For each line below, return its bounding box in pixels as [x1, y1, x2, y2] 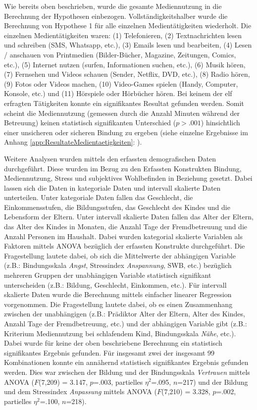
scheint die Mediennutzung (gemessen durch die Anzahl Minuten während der [4, 107, 240, 118]
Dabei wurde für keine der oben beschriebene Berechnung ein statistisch [4, 338, 222, 348]
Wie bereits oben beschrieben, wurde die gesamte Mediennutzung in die [4, 1, 222, 11]
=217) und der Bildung [177, 376, 248, 387]
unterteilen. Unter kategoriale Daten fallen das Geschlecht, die [4, 192, 193, 203]
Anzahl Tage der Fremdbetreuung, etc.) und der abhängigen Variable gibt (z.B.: [4, 318, 247, 328]
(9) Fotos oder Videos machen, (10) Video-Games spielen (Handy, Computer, [4, 78, 238, 89]
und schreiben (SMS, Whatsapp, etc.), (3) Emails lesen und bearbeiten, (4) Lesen [4, 40, 252, 50]
